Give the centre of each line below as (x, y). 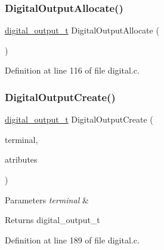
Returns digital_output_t (52, 220)
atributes (21, 159)
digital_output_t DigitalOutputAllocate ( (82, 30)
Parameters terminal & (47, 199)
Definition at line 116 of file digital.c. (72, 70)
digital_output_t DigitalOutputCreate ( (79, 119)
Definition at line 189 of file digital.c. (72, 240)
